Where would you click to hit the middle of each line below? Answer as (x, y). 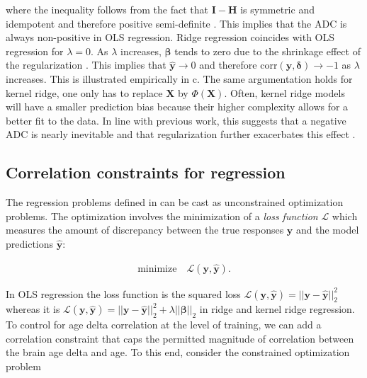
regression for (35, 51)
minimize (157, 269)
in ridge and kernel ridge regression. (277, 309)
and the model (328, 230)
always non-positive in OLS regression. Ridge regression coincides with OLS (170, 37)
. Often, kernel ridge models (284, 92)
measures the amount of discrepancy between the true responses (145, 230)
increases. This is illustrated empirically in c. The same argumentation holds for (179, 78)
